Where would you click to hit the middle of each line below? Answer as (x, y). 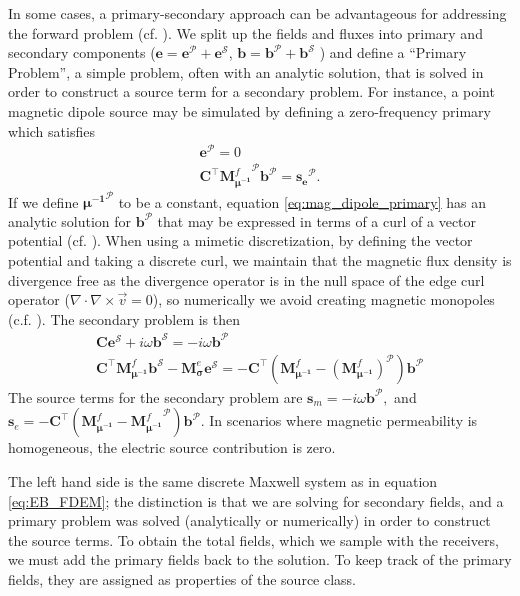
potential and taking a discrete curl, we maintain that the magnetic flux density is (260, 259)
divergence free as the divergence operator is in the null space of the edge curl (246, 279)
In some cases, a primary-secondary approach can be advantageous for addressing (257, 13)
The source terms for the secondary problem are (155, 396)
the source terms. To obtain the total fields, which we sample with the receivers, (253, 539)
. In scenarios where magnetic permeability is (339, 420)
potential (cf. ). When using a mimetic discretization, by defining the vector (240, 240)
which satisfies (51, 130)
